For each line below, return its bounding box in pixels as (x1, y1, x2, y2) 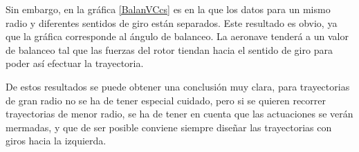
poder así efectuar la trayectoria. (6, 56, 144, 70)
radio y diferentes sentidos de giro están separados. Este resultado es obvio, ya (6, 15, 338, 30)
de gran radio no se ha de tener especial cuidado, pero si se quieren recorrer (6, 93, 326, 107)
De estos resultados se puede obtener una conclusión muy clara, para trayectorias (6, 79, 350, 93)
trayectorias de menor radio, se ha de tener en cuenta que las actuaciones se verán (6, 106, 353, 121)
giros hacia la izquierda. (6, 133, 107, 148)
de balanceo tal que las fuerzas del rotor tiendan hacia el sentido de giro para (6, 42, 333, 57)
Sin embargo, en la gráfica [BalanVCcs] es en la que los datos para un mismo (6, 2, 331, 16)
